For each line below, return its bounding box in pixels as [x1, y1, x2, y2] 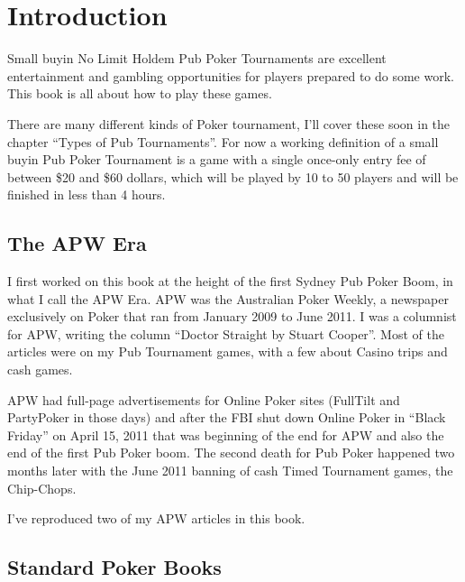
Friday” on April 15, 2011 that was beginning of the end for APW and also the [7, 425, 444, 444]
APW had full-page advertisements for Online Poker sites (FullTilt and [7, 390, 400, 409]
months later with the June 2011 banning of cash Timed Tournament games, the [7, 461, 453, 480]
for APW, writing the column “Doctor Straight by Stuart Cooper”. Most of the [7, 324, 444, 343]
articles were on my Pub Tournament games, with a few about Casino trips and [7, 342, 448, 361]
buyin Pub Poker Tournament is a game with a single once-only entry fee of [7, 150, 426, 169]
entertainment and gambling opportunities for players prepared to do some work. [7, 66, 454, 85]
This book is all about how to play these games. [7, 84, 272, 103]
